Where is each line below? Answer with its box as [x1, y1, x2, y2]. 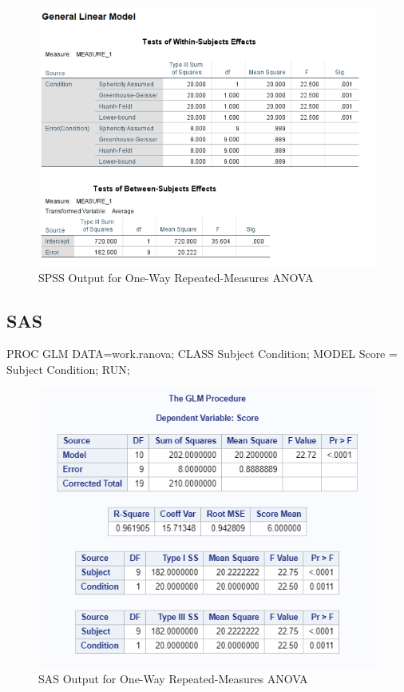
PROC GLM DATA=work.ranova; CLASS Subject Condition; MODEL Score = [6, 345, 398, 362]
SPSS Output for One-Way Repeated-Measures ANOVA [38, 268, 314, 285]
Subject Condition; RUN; [6, 361, 130, 378]
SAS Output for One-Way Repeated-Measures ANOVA [38, 670, 308, 686]
